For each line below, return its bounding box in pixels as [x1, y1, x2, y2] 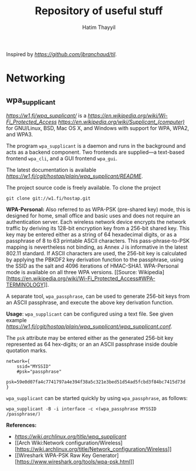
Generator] [92, 452, 119, 459]
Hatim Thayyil [82, 24, 116, 31]
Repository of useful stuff [35, 4, 163, 18]
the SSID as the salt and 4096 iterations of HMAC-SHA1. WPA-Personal [6, 262, 179, 269]
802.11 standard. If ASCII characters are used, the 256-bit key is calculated [6, 250, 187, 257]
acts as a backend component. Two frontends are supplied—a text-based [6, 149, 185, 156]
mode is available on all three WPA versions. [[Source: [6, 269, 137, 276]
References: [6, 421, 37, 429]
